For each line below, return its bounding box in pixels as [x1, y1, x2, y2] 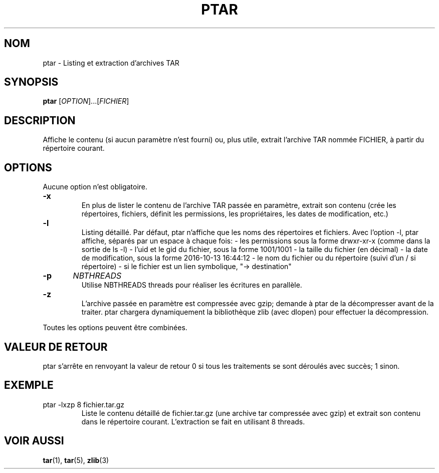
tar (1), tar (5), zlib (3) [43, 455, 109, 464]
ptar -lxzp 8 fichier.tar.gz [43, 400, 125, 409]
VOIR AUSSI [4, 434, 64, 447]
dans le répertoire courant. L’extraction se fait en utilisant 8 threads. [81, 417, 305, 426]
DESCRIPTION [4, 114, 76, 127]
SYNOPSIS [4, 76, 59, 89]
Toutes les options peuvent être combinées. [43, 323, 187, 332]
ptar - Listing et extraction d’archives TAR [43, 58, 179, 67]
